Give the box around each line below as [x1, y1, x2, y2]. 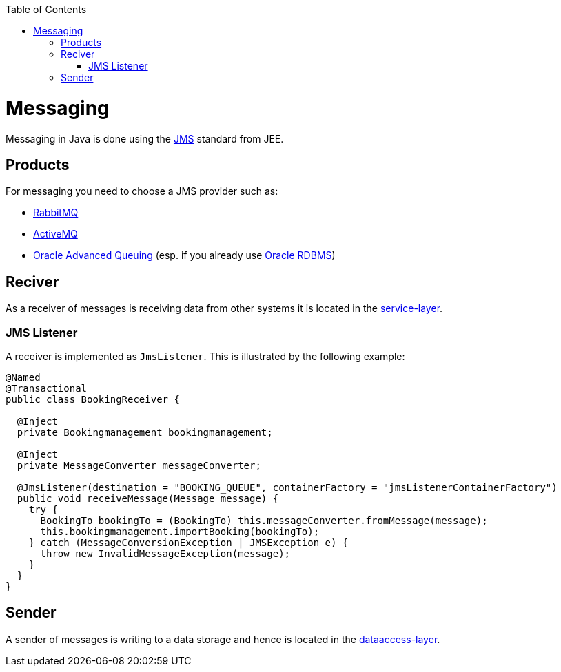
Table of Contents [6, 3, 87, 15]
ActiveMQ [33, 228, 78, 240]
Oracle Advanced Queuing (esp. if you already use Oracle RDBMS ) [33, 249, 336, 262]
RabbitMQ [33, 207, 79, 219]
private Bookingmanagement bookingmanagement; [17, 426, 273, 438]
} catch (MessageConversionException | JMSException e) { [28, 536, 349, 548]
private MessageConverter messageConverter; [17, 459, 261, 471]
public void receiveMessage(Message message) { [17, 492, 279, 504]
